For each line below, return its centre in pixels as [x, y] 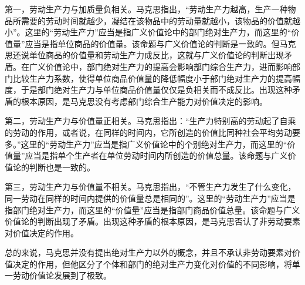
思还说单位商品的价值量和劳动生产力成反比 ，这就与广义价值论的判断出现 [144, 55]
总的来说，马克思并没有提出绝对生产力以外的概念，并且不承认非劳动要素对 [148, 252]
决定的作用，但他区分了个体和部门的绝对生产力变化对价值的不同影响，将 [152, 264]
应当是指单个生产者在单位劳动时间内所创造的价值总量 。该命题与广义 [156, 155]
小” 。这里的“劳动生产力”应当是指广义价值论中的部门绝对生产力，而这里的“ [148, 32]
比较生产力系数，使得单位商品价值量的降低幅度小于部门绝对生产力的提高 [152, 78]
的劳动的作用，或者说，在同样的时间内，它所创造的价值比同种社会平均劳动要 [152, 132]
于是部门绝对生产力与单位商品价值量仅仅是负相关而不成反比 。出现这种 [156, 90]
